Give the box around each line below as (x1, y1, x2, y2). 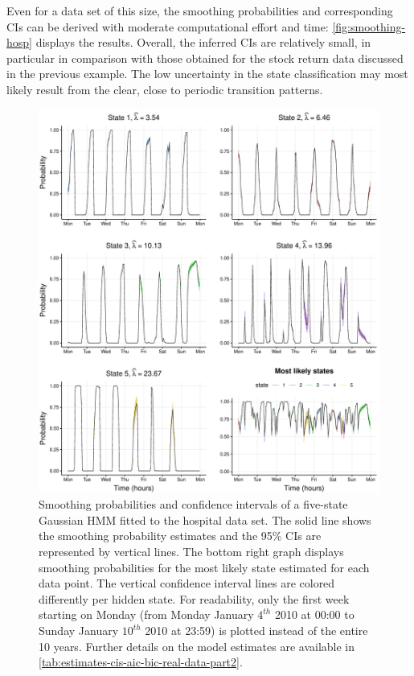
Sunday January (39, 622, 119, 639)
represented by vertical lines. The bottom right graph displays (39, 543, 344, 560)
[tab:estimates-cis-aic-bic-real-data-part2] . (39, 653, 243, 670)
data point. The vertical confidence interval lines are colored (39, 575, 335, 591)
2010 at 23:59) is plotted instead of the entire (145, 622, 368, 639)
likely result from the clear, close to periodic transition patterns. (6, 80, 323, 97)
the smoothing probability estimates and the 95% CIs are (39, 527, 322, 544)
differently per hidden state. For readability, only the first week (39, 590, 350, 607)
